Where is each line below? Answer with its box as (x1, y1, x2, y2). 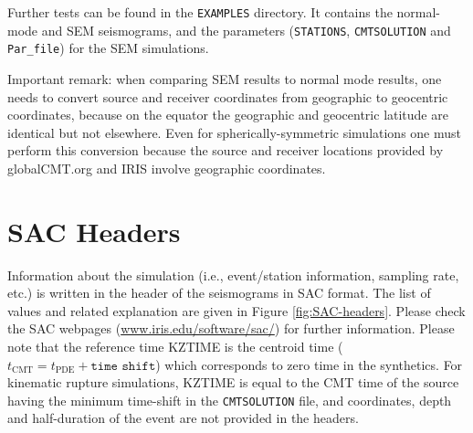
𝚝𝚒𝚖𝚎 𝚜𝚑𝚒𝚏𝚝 (90, 359, 156, 373)
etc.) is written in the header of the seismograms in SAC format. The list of (7, 283, 431, 302)
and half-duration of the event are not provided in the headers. (7, 408, 359, 428)
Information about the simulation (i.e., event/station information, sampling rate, (7, 265, 459, 284)
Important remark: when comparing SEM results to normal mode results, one (7, 69, 442, 88)
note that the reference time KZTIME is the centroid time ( (7, 337, 343, 356)
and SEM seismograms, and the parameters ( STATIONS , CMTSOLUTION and (41, 20, 451, 39)
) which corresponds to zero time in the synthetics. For (155, 354, 463, 374)
